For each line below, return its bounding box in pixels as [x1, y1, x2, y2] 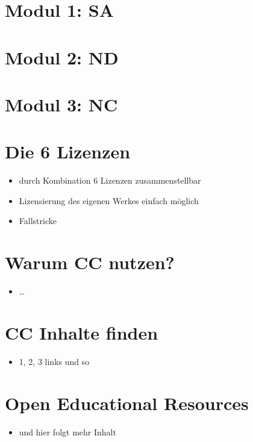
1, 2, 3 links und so [19, 355, 90, 367]
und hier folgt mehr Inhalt [19, 425, 116, 438]
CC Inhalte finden [5, 320, 158, 344]
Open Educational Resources [5, 390, 249, 415]
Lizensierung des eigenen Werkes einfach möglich [19, 194, 199, 207]
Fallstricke [19, 214, 57, 227]
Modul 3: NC [5, 92, 118, 116]
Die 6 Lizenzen [5, 139, 131, 164]
